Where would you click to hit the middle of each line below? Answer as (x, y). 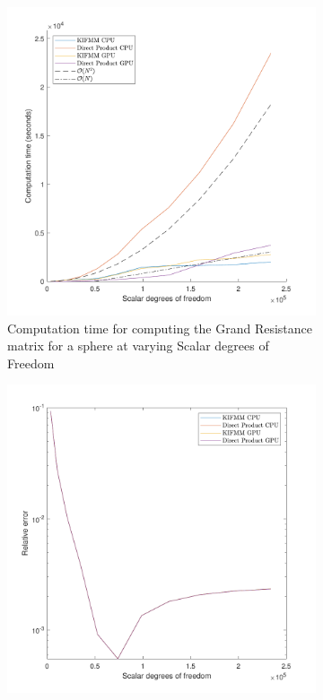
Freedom (31, 363)
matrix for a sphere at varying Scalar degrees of (138, 346)
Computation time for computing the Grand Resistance (160, 328)
